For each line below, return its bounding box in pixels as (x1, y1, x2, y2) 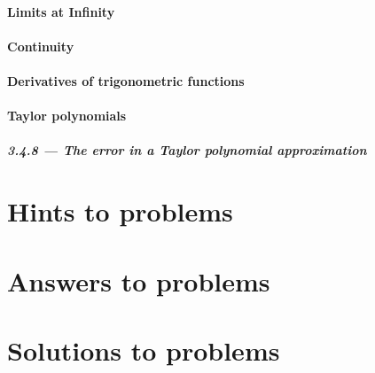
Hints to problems (7, 193, 233, 229)
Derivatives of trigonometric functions (7, 71, 245, 89)
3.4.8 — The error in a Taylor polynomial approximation (7, 141, 367, 159)
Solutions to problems (7, 331, 280, 368)
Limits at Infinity (7, 2, 115, 20)
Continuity (7, 36, 74, 55)
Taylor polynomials (7, 106, 127, 125)
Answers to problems (7, 262, 270, 299)
